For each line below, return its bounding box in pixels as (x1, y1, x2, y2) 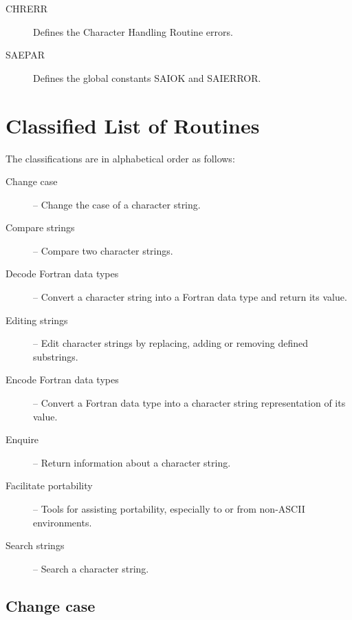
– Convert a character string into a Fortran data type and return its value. (33, 290, 347, 304)
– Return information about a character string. (33, 455, 231, 469)
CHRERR (5, 1, 48, 15)
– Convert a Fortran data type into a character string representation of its (33, 396, 346, 410)
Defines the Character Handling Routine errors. (33, 24, 233, 39)
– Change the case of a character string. (33, 197, 201, 211)
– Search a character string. (33, 561, 149, 575)
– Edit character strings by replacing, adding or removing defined (33, 336, 309, 350)
